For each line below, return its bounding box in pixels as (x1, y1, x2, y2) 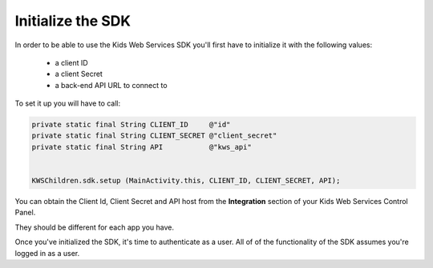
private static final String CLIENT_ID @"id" (31, 120, 231, 130)
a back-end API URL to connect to (55, 80, 168, 90)
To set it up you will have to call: (14, 98, 121, 108)
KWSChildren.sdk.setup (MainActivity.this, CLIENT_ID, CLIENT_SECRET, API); (31, 176, 341, 186)
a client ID (55, 58, 88, 67)
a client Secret (55, 69, 103, 79)
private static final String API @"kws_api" (31, 142, 252, 151)
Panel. (14, 208, 36, 218)
